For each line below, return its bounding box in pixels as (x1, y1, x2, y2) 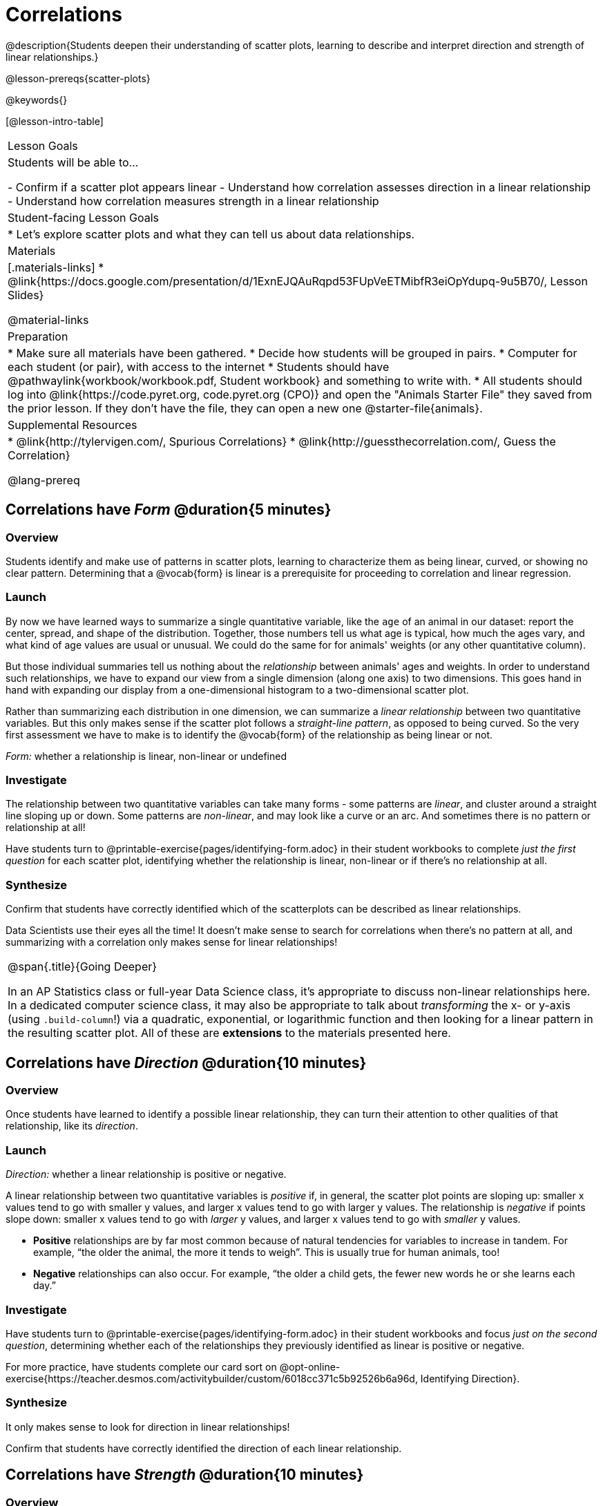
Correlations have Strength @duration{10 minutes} (6, 1466, 364, 1484)
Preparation (8, 329, 68, 343)
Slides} (8, 287, 44, 302)
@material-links (8, 312, 89, 327)
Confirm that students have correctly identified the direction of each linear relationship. (6, 1442, 402, 1454)
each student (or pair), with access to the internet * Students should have (8, 359, 390, 374)
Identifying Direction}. (420, 1372, 520, 1384)
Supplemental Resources (8, 417, 137, 432)
